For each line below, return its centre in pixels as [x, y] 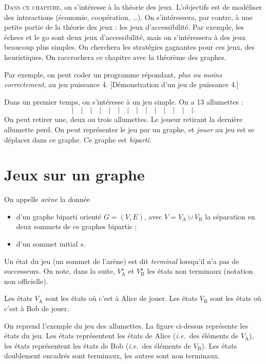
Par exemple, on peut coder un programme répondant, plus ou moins [113, 74]
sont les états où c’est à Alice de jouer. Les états [121, 298]
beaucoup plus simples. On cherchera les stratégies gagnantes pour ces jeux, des [130, 47]
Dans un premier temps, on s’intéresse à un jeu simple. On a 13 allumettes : [124, 101]
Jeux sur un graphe [74, 175]
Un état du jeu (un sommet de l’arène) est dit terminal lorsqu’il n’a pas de [122, 261]
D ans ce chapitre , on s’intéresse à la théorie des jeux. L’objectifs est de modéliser [133, 7]
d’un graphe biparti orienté [59, 216]
